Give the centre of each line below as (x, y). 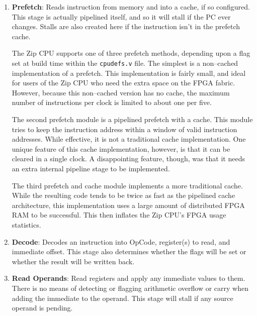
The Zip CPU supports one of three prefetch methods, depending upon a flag (131, 53)
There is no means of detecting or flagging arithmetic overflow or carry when (130, 288)
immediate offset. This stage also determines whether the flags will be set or (129, 251)
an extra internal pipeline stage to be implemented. (91, 168)
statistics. (26, 224)
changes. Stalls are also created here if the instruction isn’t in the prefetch (126, 26)
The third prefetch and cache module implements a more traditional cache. (127, 185)
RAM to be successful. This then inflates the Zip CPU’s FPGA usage (119, 215)
